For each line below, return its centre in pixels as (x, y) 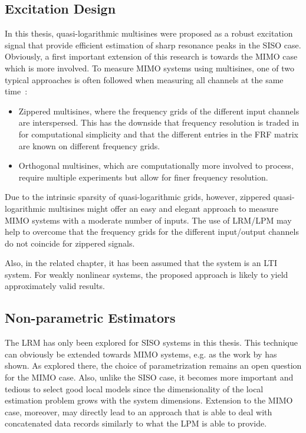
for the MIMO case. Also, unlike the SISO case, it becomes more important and (149, 377)
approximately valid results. (55, 286)
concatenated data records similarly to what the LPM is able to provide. (136, 423)
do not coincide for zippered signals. (70, 243)
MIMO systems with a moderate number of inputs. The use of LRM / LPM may (148, 220)
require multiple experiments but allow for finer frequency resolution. (143, 177)
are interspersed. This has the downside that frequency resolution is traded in (159, 122)
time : (16, 91)
